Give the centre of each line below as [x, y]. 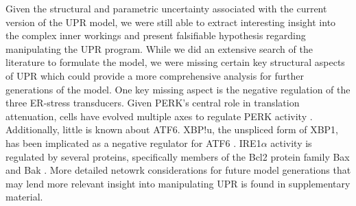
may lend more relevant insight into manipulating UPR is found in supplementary [178, 183]
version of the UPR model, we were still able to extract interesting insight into [171, 22]
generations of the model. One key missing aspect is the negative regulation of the [178, 89]
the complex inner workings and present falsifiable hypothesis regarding [156, 35]
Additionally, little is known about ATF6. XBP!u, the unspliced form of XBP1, [172, 129]
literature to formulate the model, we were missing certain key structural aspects [175, 62]
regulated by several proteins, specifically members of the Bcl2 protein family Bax [178, 156]
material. [24, 197]
